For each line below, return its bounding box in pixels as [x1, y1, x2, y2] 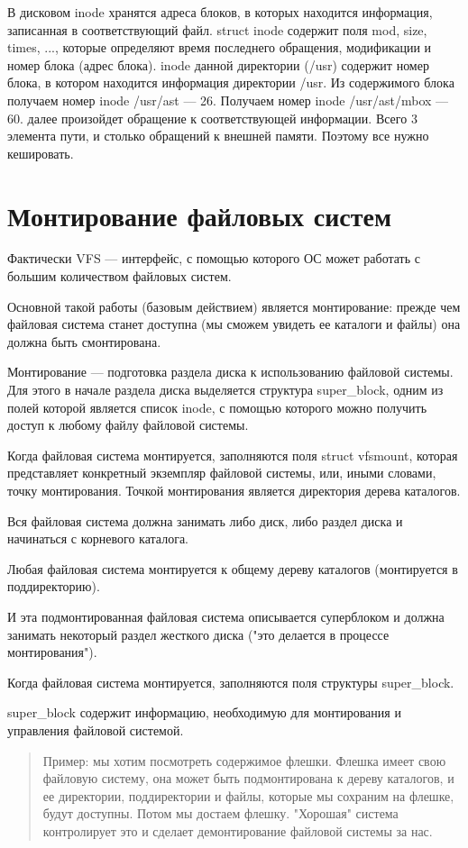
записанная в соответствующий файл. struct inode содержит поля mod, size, [7, 20, 427, 39]
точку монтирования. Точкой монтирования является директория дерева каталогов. [7, 481, 461, 499]
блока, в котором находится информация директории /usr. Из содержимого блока [7, 73, 454, 92]
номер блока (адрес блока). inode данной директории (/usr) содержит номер [7, 55, 429, 74]
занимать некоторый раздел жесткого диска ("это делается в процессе [7, 625, 390, 643]
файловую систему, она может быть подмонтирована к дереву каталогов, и [42, 769, 454, 788]
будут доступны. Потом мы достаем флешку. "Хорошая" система [42, 804, 399, 823]
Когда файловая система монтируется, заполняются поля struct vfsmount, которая [7, 445, 458, 464]
